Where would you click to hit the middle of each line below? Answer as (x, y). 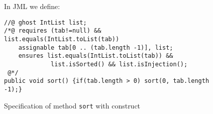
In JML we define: (32, 6)
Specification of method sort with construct (72, 105)
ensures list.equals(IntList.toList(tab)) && (96, 56)
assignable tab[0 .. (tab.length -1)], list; (96, 47)
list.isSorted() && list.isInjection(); (119, 64)
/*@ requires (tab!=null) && (53, 31)
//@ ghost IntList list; (45, 22)
